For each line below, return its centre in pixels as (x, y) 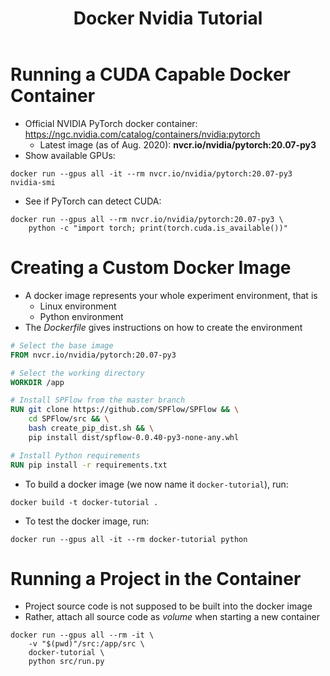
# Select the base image (62, 345)
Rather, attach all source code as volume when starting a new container (172, 617)
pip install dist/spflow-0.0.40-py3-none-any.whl (134, 437)
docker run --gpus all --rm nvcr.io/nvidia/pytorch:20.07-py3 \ (147, 219)
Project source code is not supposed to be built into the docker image (168, 606)
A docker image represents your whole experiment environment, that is (171, 295)
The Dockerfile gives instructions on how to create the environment (163, 327)
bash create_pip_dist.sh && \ (91, 428)
